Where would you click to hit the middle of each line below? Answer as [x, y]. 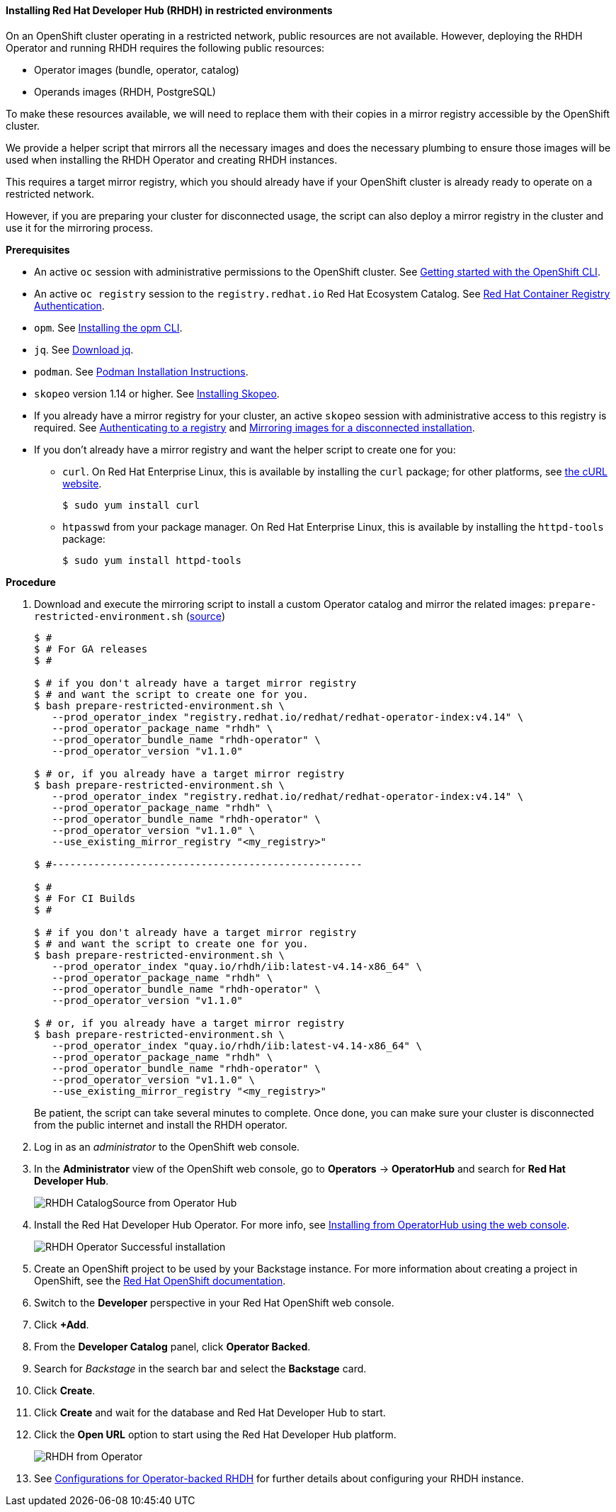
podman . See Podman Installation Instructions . [141, 371]
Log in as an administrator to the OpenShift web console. [167, 1146]
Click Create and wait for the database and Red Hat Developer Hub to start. [210, 1412]
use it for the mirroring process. [80, 227]
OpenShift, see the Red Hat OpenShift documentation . [160, 1280]
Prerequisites [38, 249]
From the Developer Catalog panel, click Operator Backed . [172, 1346]
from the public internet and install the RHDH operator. [161, 1124]
